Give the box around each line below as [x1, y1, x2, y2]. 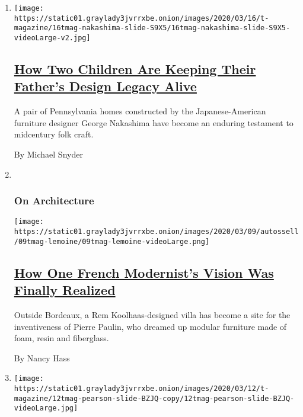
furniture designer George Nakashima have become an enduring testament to [14, 116, 294, 129]
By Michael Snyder [14, 148, 83, 160]
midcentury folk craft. [14, 128, 94, 140]
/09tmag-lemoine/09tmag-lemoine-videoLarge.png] [14, 237, 210, 246]
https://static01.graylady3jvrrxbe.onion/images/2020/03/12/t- [14, 384, 269, 393]
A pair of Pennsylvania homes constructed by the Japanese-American [14, 105, 266, 117]
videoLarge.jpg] [14, 404, 78, 413]
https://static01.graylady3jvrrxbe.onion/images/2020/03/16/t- [14, 14, 269, 23]
